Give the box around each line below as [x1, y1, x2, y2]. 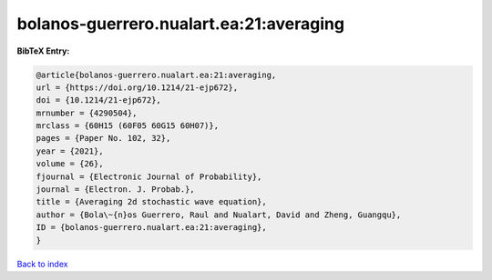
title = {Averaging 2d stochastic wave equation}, [36, 196, 268, 207]
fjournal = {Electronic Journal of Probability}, [36, 171, 262, 182]
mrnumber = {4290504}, [36, 107, 138, 118]
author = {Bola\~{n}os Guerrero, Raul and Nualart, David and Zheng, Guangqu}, [36, 209, 402, 220]
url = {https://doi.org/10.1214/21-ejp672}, [36, 82, 239, 93]
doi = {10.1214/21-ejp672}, [36, 95, 161, 105]
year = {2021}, [36, 145, 104, 156]
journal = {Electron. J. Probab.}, [36, 185, 195, 195]
